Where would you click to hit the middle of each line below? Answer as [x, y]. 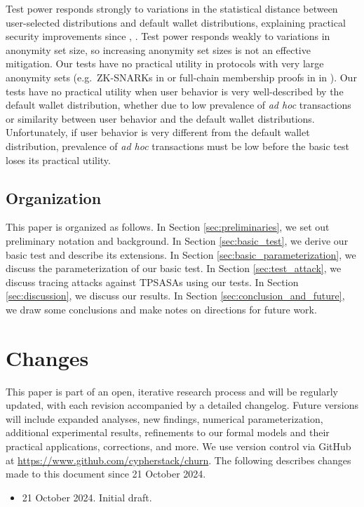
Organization [54, 197]
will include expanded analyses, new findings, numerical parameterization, [164, 418]
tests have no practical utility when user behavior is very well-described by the [175, 91]
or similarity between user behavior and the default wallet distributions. [160, 118]
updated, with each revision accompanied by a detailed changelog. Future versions [182, 405]
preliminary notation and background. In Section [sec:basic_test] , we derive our [177, 240]
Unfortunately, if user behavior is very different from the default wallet [158, 132]
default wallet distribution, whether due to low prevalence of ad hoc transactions [178, 105]
